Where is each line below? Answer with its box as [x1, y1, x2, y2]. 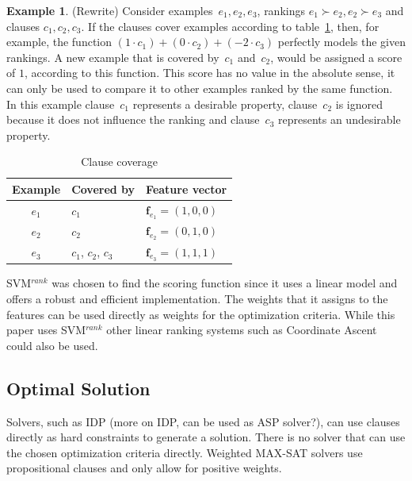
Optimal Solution [6, 375, 151, 400]
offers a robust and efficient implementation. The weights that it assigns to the [6, 290, 388, 306]
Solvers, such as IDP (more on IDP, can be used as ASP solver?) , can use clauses [6, 413, 400, 429]
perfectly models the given [277, 33, 406, 50]
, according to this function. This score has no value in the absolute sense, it [24, 64, 395, 81]
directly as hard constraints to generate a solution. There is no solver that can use [6, 429, 406, 445]
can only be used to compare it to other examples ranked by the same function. [6, 79, 393, 96]
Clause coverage [81, 153, 158, 170]
